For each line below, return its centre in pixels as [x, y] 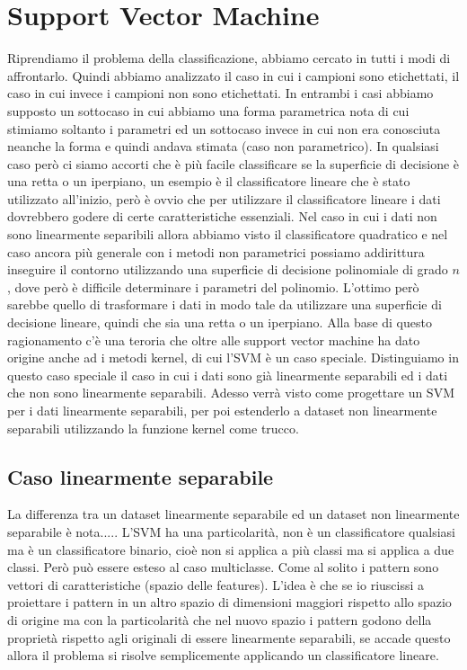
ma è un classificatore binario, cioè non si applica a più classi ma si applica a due [231, 549]
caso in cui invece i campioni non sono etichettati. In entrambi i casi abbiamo [220, 93]
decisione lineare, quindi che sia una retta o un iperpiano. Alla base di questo [220, 322]
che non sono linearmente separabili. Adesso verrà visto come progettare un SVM [231, 393]
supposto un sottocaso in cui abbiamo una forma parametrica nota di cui [208, 110]
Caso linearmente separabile [141, 476]
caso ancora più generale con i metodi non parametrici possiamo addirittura [216, 251]
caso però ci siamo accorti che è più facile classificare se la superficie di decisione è [233, 163]
